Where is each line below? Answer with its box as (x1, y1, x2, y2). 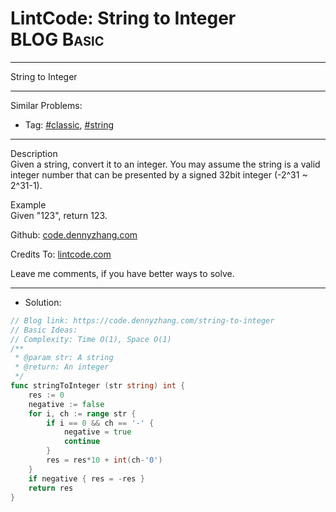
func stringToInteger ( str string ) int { (10, 381, 186, 391)
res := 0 (28, 390, 65, 400)
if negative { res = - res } (28, 473, 145, 484)
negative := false (28, 399, 105, 409)
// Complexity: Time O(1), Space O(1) (10, 334, 172, 344)
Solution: (24, 296, 62, 308)
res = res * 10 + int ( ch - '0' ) (46, 455, 163, 466)
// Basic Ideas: (10, 325, 78, 335)
